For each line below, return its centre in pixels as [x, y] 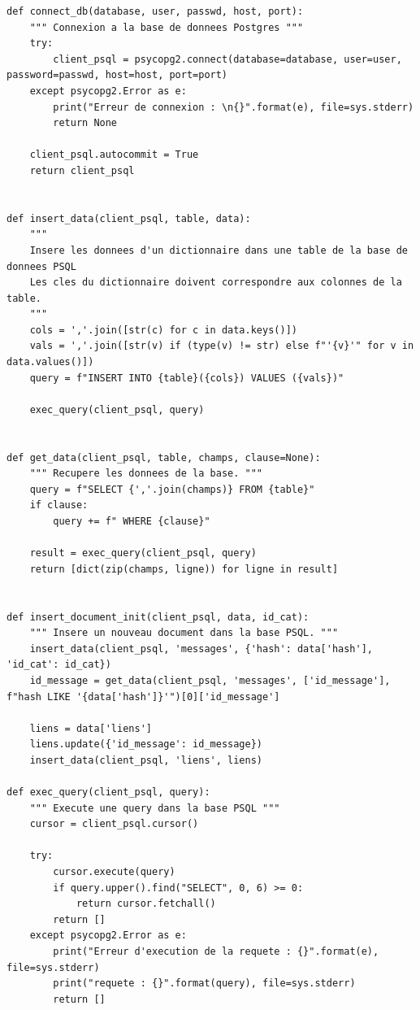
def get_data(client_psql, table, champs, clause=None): [164, 457]
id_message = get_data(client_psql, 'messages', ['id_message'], [210, 680]
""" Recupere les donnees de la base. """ [146, 474]
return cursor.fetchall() [146, 904]
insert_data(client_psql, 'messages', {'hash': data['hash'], [201, 649]
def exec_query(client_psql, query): [108, 792]
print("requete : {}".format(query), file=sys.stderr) [204, 984]
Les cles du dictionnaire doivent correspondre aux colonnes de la [216, 283]
